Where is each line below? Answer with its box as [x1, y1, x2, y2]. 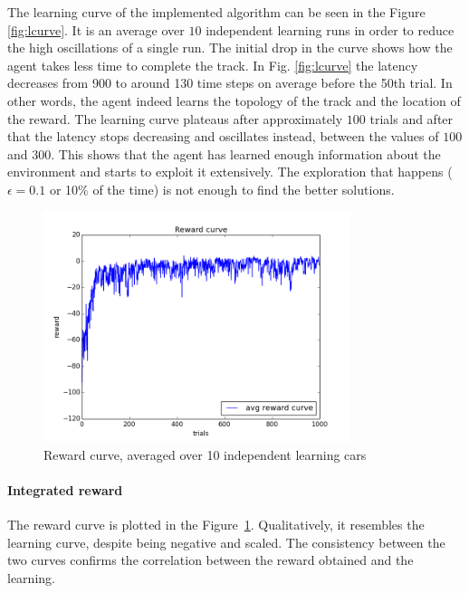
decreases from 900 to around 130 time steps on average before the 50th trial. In [7, 73, 453, 92]
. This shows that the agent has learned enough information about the [51, 144, 441, 163]
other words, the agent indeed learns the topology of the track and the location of [7, 91, 461, 110]
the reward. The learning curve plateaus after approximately [7, 109, 343, 128]
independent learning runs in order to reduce [206, 20, 455, 39]
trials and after [369, 109, 454, 128]
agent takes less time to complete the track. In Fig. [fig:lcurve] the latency [7, 55, 418, 74]
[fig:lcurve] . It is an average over [7, 20, 185, 39]
